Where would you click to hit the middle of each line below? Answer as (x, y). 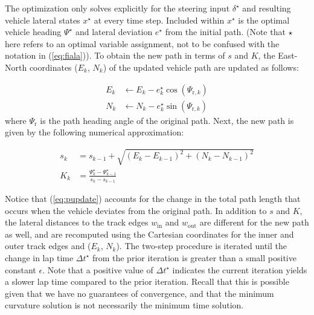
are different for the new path (254, 222)
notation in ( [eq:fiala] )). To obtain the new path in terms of (115, 55)
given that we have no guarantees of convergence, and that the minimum (139, 293)
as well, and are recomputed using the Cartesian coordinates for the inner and (149, 234)
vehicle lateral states (43, 20)
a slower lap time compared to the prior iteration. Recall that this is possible (147, 281)
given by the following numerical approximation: (95, 132)
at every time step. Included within (159, 20)
